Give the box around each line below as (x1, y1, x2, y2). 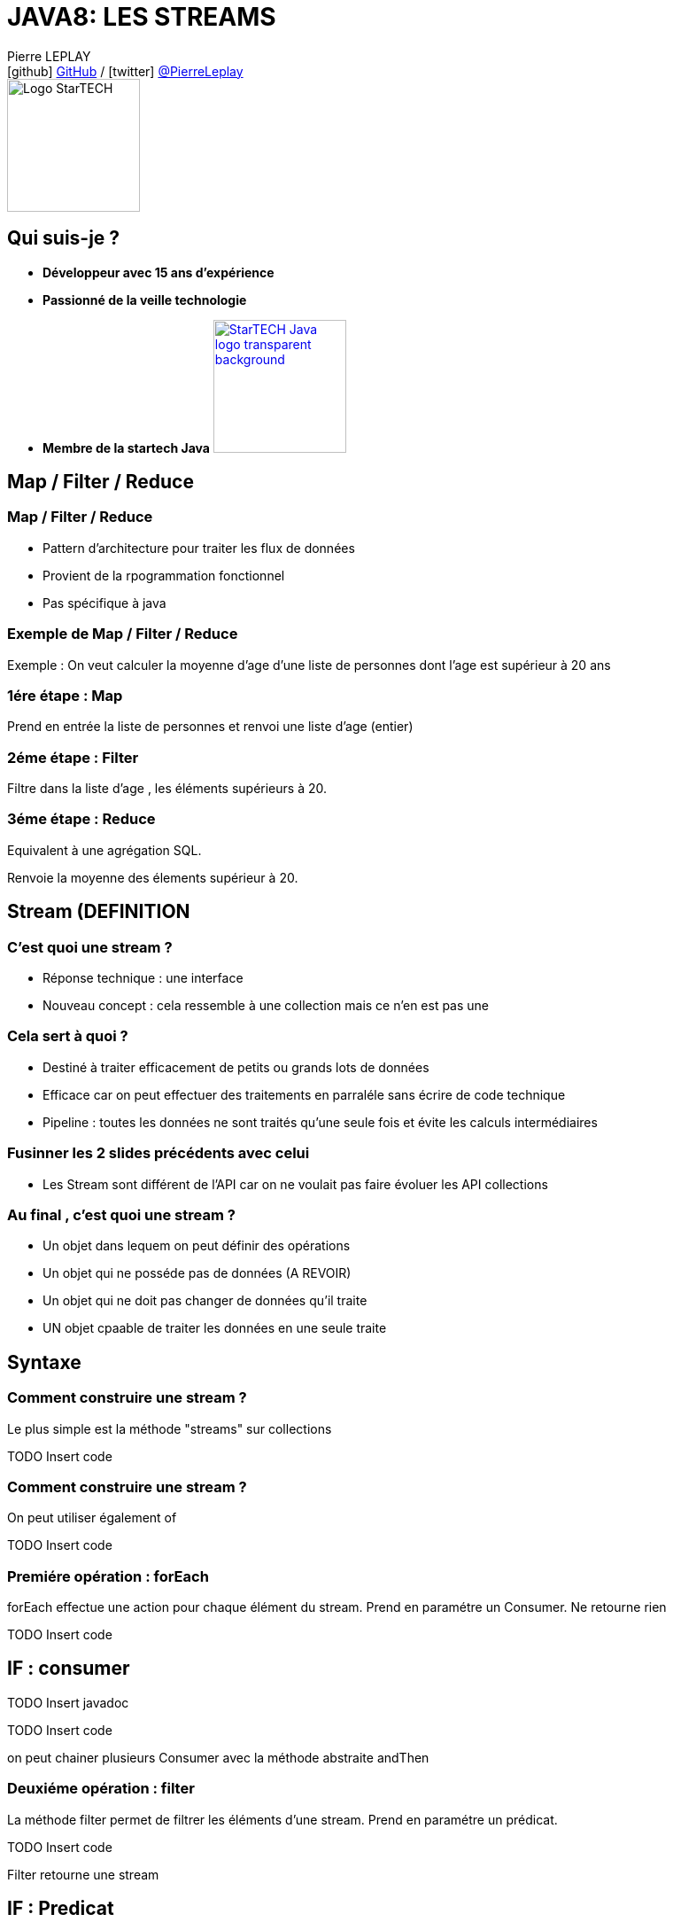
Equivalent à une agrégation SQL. (7, 842, 202, 858)
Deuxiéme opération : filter (7, 1779, 195, 1798)
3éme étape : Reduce (7, 810, 156, 829)
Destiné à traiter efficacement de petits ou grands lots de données (43, 1059, 429, 1075)
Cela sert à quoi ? (7, 1027, 128, 1046)
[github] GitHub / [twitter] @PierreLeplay (7, 63, 244, 79)
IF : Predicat (7, 1897, 114, 1920)
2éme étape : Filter (7, 748, 139, 766)
